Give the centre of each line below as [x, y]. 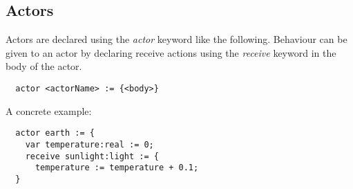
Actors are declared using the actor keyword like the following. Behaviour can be [176, 39]
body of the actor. [44, 66]
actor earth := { [55, 133]
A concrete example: [49, 110]
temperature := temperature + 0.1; [117, 168]
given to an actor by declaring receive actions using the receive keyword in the [171, 52]
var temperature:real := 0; [89, 144]
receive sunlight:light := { [92, 156]
